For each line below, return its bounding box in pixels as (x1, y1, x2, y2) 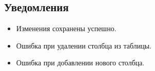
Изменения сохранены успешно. (16, 23, 117, 34)
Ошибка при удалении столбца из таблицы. (16, 40, 152, 51)
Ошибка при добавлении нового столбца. (16, 57, 145, 68)
